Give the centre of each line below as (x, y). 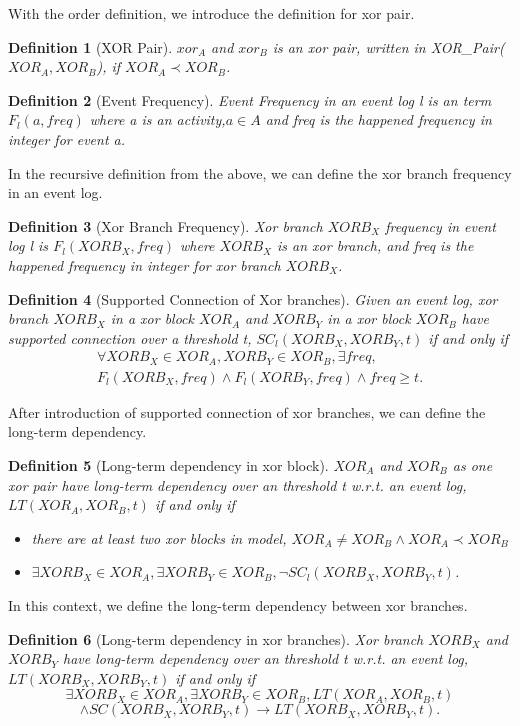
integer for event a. (67, 138)
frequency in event (440, 225)
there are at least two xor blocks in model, (159, 537)
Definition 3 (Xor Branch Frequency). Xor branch (165, 225)
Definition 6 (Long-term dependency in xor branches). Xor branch (216, 638)
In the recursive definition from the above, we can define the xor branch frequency (260, 172)
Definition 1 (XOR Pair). (90, 46)
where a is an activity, (157, 119)
